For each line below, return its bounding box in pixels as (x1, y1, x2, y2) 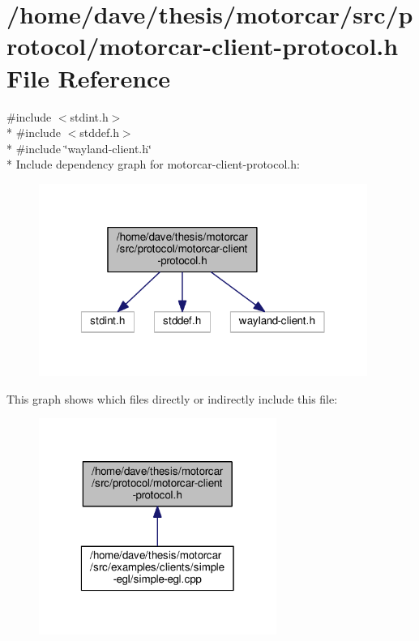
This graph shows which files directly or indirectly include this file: (6, 390, 338, 407)
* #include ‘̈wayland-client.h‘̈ (6, 139, 152, 156)
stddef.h (79, 124, 119, 141)
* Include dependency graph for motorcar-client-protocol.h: (6, 156, 300, 173)
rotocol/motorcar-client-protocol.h (6, 29, 399, 62)
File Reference (6, 61, 171, 94)
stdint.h (70, 108, 109, 125)
